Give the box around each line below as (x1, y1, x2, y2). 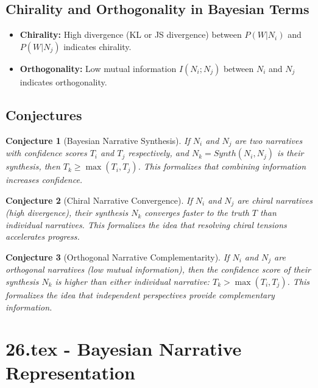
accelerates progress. (5, 230, 80, 243)
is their (277, 146, 304, 159)
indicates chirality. (63, 40, 132, 52)
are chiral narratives (237, 193, 313, 206)
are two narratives (235, 134, 303, 146)
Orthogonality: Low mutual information (19, 62, 177, 74)
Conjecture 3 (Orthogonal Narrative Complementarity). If (5, 250, 230, 263)
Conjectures (5, 105, 82, 124)
